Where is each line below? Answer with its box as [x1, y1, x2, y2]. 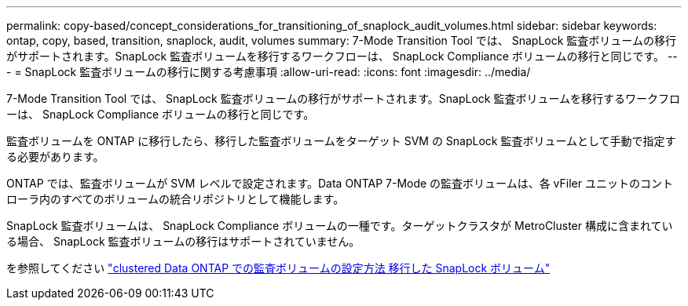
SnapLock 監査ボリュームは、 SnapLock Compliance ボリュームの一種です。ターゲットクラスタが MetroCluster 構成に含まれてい [6, 219, 673, 232]
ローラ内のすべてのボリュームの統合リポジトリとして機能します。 [6, 192, 345, 206]
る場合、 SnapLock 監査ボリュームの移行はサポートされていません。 [6, 235, 360, 248]
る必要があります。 [6, 150, 104, 163]
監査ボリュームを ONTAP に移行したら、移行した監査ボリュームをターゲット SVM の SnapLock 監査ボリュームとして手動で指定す [6, 134, 676, 148]
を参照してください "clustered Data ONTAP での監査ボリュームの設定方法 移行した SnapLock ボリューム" [6, 261, 551, 275]
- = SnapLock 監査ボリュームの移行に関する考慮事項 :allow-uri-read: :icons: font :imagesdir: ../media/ [6, 65, 531, 78]
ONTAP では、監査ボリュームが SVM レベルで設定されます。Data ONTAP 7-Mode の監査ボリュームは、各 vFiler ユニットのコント [6, 177, 673, 190]
